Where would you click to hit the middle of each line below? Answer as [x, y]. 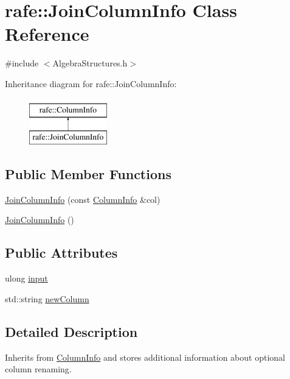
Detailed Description [71, 331]
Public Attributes [61, 253]
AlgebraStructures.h [90, 63]
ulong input [26, 278]
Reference [47, 34]
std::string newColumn [47, 298]
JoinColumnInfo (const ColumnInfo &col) [83, 199]
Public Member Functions [88, 174]
